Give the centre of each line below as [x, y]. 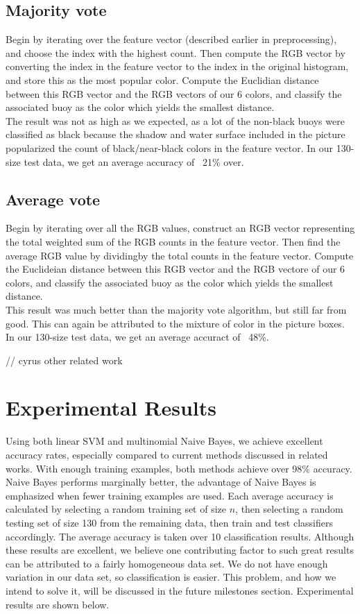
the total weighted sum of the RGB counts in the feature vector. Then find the [173, 241]
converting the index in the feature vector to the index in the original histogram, [177, 66]
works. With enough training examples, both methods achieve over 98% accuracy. [179, 468]
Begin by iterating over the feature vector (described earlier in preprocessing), [171, 39]
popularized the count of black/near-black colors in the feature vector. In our [170, 147]
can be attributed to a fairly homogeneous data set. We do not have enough [167, 563]
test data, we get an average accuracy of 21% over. [134, 161]
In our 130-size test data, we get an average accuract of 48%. [137, 337]
